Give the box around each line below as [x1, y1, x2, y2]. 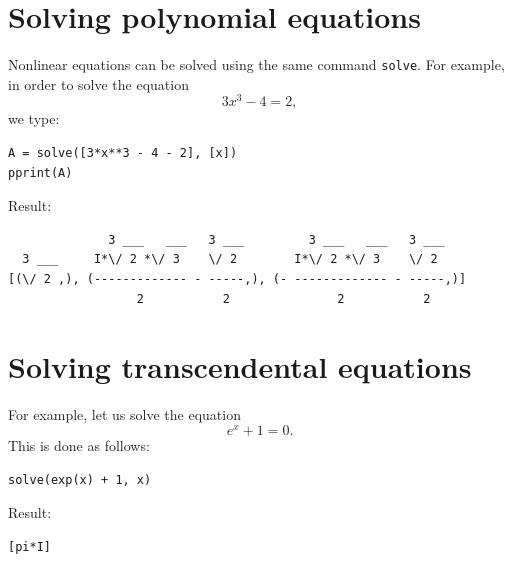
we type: [8, 108, 60, 129]
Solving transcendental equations [8, 346, 472, 387]
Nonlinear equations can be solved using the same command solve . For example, [8, 54, 505, 75]
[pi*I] [8, 539, 51, 554]
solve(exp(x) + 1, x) [8, 472, 152, 487]
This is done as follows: [8, 435, 150, 455]
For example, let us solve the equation [8, 404, 241, 425]
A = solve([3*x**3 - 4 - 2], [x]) [8, 146, 238, 161]
